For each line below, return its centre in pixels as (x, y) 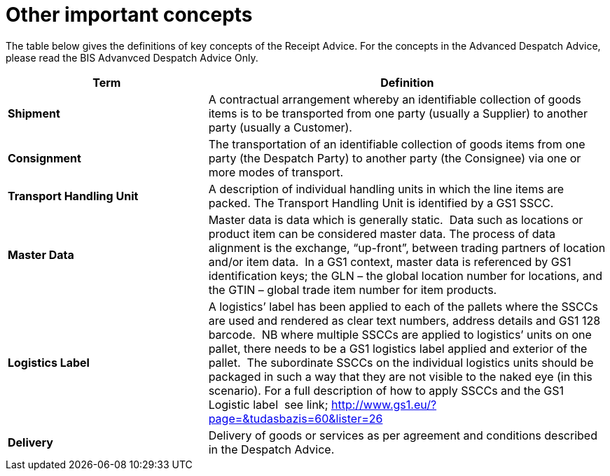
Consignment (44, 158)
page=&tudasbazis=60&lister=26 (296, 418)
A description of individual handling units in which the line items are (386, 189)
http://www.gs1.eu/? (384, 404)
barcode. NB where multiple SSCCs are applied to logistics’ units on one (400, 334)
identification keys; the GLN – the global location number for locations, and (405, 275)
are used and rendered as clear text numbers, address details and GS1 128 (404, 320)
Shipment (34, 113)
